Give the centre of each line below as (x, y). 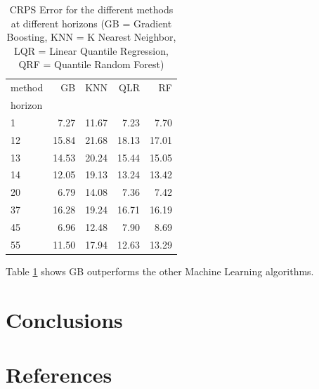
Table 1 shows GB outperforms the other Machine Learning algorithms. (160, 271)
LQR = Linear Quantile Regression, (91, 50)
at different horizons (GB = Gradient (91, 23)
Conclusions (64, 319)
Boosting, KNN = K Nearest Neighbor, (91, 37)
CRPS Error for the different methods (91, 9)
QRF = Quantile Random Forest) (91, 64)
